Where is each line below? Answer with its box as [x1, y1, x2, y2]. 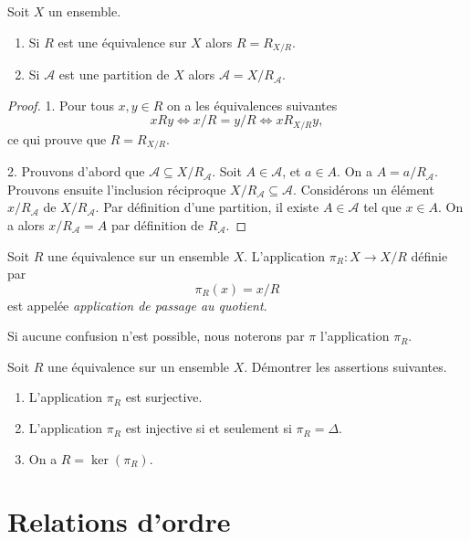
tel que [363, 197, 402, 217]
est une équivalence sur [57, 32, 187, 51]
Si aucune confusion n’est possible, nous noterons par [7, 326, 305, 345]
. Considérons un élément [293, 179, 434, 198]
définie [411, 246, 448, 265]
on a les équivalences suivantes [167, 95, 338, 114]
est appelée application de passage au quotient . [7, 295, 267, 314]
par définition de [110, 215, 204, 234]
